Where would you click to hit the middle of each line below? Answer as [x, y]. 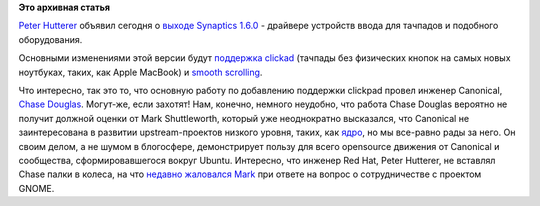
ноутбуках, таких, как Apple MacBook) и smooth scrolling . [140, 72]
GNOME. [36, 188]
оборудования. [50, 39]
